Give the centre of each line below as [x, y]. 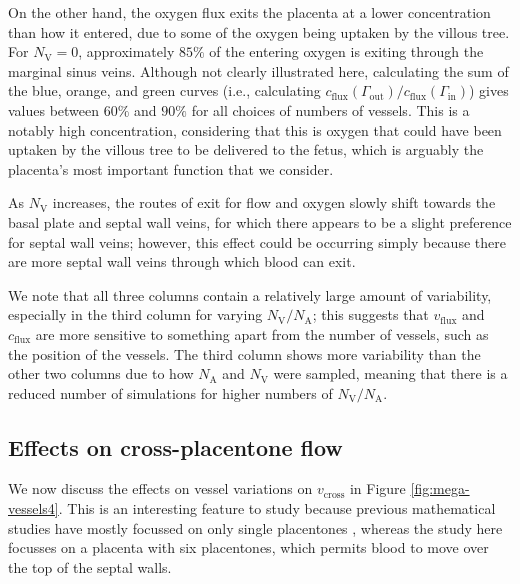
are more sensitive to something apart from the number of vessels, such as [262, 333]
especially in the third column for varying [135, 314]
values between [54, 109]
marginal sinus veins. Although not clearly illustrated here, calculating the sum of [258, 70]
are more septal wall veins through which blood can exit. [182, 261]
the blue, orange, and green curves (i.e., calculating [164, 90]
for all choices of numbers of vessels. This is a [330, 109]
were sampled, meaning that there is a [390, 373]
